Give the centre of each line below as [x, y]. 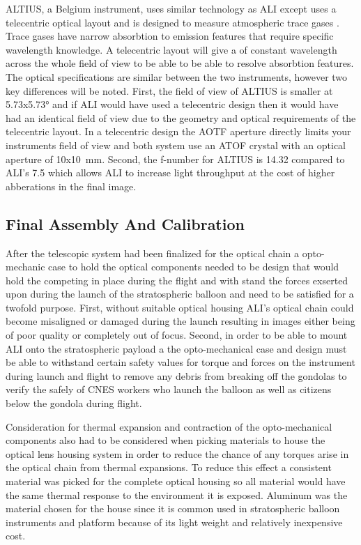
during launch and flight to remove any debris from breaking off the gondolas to [176, 375]
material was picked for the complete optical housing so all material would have [176, 481]
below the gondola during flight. [74, 403]
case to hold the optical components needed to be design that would [194, 267]
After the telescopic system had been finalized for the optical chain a [153, 253]
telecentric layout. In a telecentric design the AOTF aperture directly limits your [178, 131]
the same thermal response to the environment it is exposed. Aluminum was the [177, 494]
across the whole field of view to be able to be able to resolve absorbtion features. [180, 63]
